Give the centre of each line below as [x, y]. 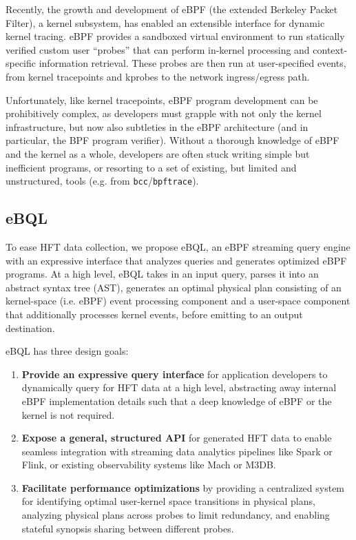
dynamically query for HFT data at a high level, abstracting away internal [179, 387]
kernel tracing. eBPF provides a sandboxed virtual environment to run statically [175, 36]
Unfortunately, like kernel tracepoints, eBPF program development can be [162, 100]
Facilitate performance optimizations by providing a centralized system [183, 487]
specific [21, 63]
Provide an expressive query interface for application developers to [175, 374]
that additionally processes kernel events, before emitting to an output [154, 314]
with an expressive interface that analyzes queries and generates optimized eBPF [176, 260]
